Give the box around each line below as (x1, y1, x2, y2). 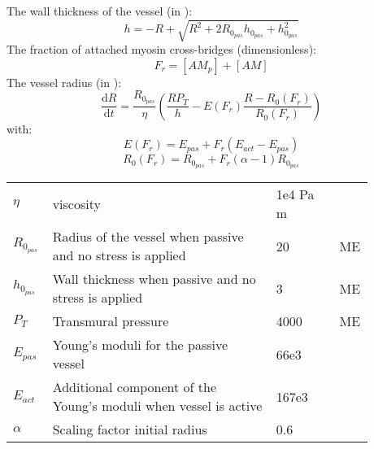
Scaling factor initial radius (52, 420, 207, 439)
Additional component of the (52, 377, 217, 397)
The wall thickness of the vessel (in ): (7, 2, 193, 19)
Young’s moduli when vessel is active (52, 396, 263, 416)
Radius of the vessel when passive (52, 227, 244, 246)
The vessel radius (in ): (7, 73, 122, 90)
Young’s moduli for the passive (52, 335, 228, 355)
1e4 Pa (276, 185, 315, 204)
